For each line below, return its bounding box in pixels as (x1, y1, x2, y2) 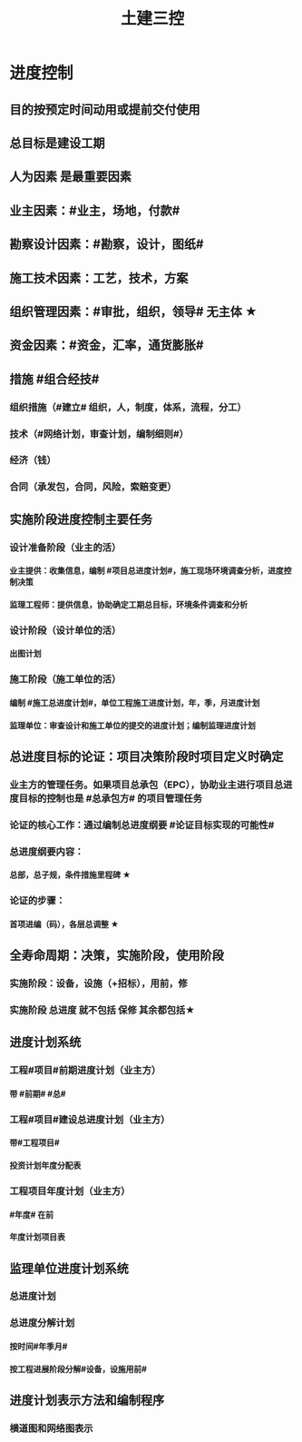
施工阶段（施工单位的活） (9, 673, 122, 686)
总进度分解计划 (9, 1317, 75, 1329)
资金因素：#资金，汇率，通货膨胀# (9, 338, 204, 353)
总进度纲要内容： (9, 845, 84, 858)
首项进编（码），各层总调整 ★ (9, 918, 120, 929)
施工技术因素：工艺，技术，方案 (9, 270, 189, 286)
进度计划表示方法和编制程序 (9, 1392, 165, 1407)
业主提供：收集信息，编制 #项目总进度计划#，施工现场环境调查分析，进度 (9, 565, 284, 577)
